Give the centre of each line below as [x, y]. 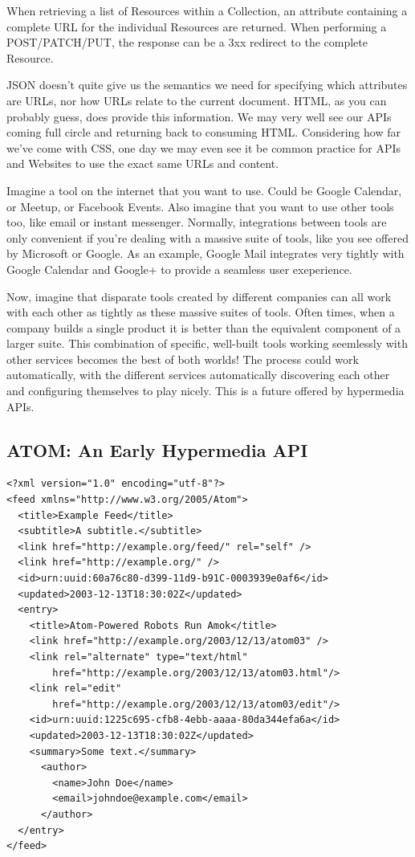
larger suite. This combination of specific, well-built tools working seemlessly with [207, 343]
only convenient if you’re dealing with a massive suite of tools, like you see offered [207, 237]
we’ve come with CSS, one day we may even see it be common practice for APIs [204, 147]
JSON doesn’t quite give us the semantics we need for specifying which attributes [207, 85]
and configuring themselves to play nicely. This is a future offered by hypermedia [205, 391]
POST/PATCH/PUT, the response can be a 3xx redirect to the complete [187, 42]
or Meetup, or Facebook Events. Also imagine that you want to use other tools [200, 206]
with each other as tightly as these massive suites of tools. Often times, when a [201, 312]
